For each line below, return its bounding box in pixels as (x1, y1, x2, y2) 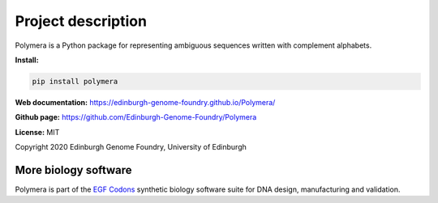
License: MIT (15, 127, 60, 137)
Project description (15, 12, 148, 30)
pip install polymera (32, 77, 118, 86)
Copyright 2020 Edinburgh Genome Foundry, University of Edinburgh (15, 142, 247, 152)
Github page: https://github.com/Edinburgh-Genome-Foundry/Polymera (15, 112, 257, 122)
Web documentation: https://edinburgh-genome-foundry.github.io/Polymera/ (15, 97, 276, 107)
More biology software (15, 163, 133, 177)
